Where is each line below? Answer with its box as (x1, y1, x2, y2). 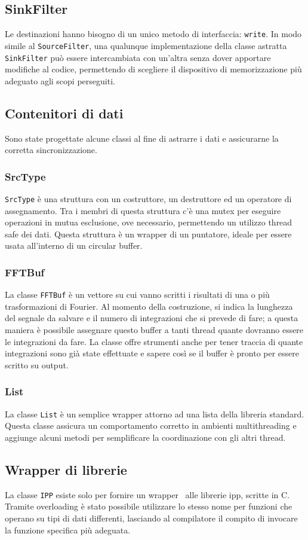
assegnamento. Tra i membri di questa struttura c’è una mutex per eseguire (5, 204, 281, 216)
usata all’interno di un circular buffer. (5, 239, 143, 252)
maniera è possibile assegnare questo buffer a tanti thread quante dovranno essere (5, 324, 304, 336)
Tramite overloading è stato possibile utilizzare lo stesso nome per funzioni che (5, 500, 292, 512)
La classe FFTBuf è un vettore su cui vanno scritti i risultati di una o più (5, 288, 270, 301)
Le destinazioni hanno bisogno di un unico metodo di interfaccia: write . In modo (5, 28, 302, 40)
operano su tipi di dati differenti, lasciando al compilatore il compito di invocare (5, 511, 298, 524)
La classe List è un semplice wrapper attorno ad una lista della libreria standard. (5, 407, 304, 420)
